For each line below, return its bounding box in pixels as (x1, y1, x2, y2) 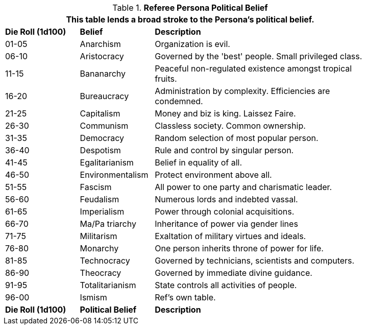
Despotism (80, 145, 121, 155)
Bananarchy (80, 68, 126, 79)
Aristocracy (80, 51, 124, 61)
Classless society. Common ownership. (155, 121, 306, 131)
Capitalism (80, 108, 120, 119)
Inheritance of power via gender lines (155, 219, 298, 229)
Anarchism (80, 39, 121, 49)
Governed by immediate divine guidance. (155, 268, 312, 278)
